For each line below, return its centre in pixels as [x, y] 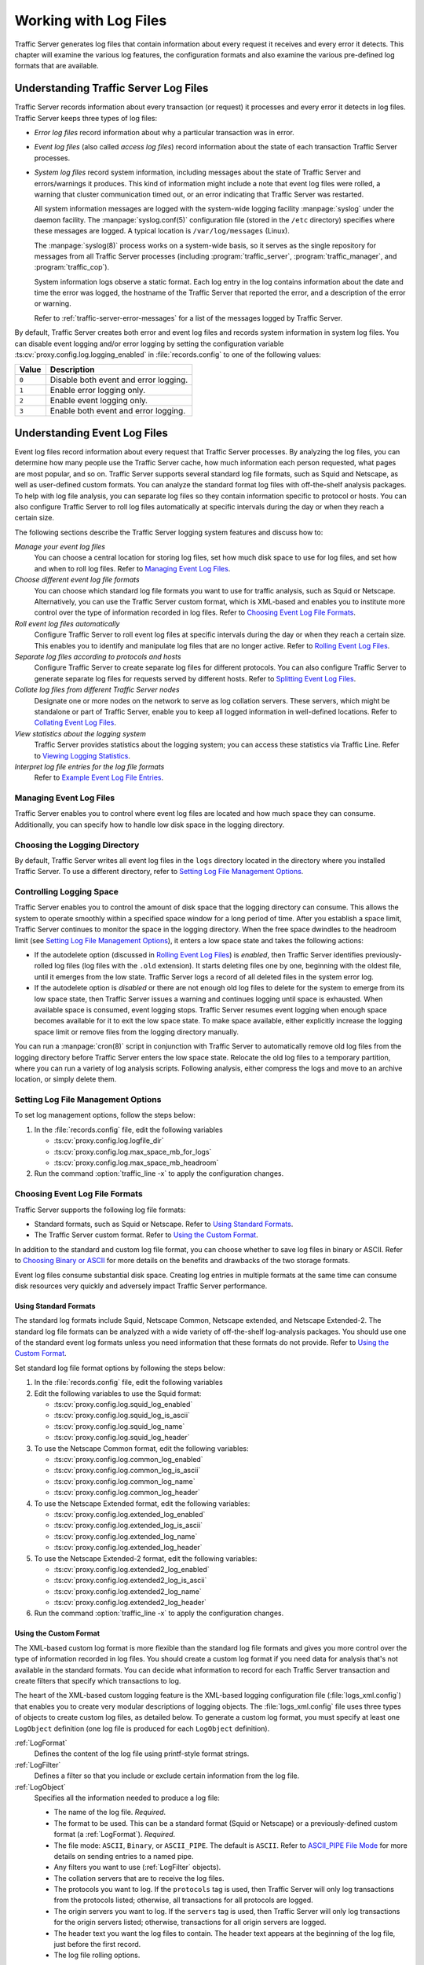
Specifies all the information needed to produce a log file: [127, 1798]
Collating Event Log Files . [75, 722]
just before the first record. [97, 1945]
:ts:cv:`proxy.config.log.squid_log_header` [122, 1438]
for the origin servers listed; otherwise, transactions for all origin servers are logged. [190, 1923]
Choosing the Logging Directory [77, 845]
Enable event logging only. [99, 401]
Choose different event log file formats [77, 580]
